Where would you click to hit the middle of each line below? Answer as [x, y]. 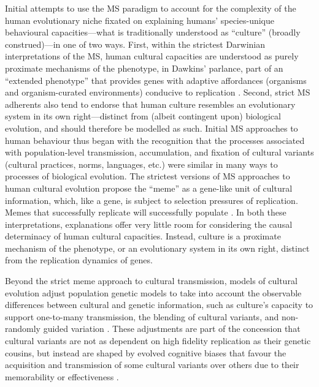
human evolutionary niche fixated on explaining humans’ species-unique [140, 20]
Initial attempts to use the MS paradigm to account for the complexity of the [151, 8]
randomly [23, 329]
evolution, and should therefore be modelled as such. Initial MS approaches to [152, 128]
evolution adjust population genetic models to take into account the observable [153, 292]
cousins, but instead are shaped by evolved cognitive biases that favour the [146, 352]
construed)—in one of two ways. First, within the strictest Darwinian [135, 44]
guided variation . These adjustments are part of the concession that [172, 329]
